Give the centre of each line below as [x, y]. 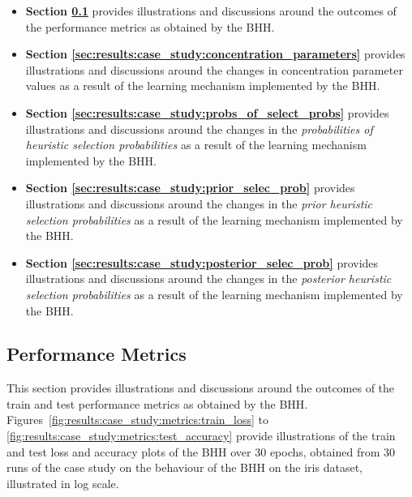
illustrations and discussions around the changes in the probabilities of [199, 129]
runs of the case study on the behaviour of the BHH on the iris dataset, [185, 467]
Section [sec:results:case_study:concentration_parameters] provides [215, 54]
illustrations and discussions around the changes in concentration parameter [214, 69]
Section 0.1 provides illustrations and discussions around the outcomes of [211, 11]
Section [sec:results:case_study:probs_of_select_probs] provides [207, 112]
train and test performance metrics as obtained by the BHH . [157, 403]
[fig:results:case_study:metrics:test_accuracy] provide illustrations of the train [201, 436]
